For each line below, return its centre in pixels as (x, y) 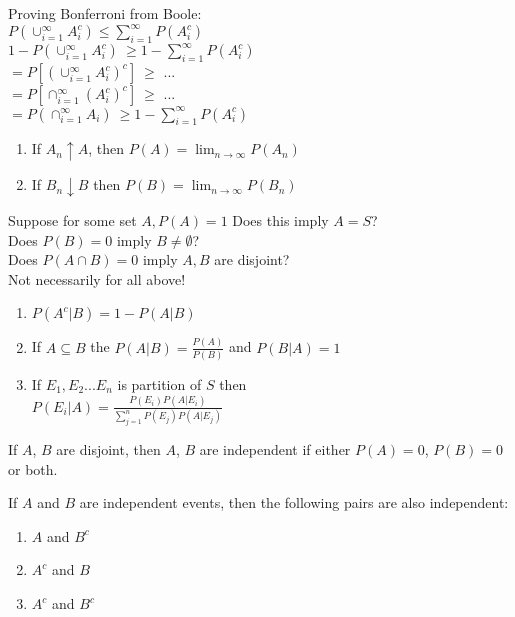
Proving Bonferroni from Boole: (105, 13)
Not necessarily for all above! (97, 278)
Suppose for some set (72, 219)
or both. (33, 468)
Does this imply (280, 219)
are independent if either (275, 449)
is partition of (159, 383)
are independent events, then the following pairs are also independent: (294, 502)
